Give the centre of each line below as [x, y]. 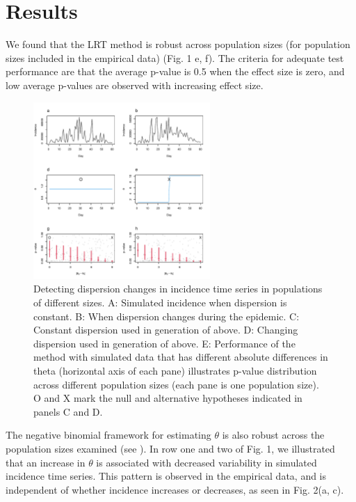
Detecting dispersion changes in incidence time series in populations [178, 289]
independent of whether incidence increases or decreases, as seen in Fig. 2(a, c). [175, 489]
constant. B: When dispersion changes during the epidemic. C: [167, 316]
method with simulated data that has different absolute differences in [181, 357]
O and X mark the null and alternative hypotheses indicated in [168, 398]
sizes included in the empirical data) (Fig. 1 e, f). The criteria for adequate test [175, 57]
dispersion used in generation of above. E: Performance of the [164, 343]
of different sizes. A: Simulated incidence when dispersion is [160, 303]
